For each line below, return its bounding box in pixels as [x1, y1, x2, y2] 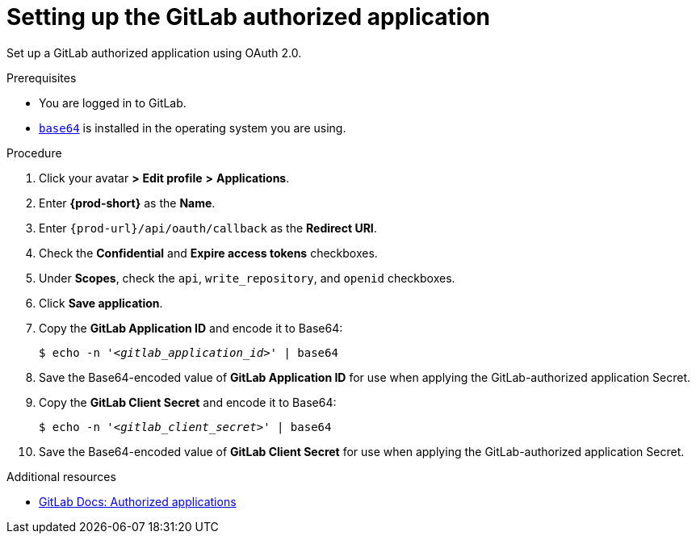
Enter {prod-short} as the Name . [39, 195, 216, 210]
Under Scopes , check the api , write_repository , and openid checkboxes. [39, 270, 455, 285]
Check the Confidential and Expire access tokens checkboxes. [39, 245, 378, 260]
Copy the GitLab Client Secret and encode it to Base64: [39, 395, 337, 409]
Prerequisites [6, 70, 77, 85]
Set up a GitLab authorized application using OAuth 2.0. [6, 45, 302, 60]
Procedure [6, 145, 62, 160]
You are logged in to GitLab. [39, 95, 187, 110]
